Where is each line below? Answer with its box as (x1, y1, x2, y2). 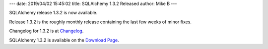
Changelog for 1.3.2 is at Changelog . (9, 28, 84, 34)
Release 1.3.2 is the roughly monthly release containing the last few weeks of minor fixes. (9, 19, 192, 25)
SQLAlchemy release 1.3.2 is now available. (9, 10, 98, 16)
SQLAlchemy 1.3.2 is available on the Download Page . (9, 37, 119, 43)
